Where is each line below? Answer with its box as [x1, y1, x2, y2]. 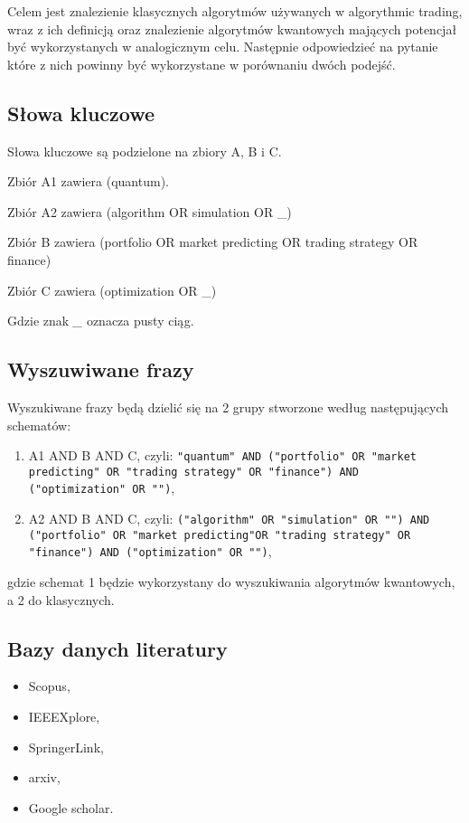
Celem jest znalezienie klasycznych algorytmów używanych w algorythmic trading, [7, 2, 463, 20]
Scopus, [28, 676, 70, 695]
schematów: [7, 415, 71, 434]
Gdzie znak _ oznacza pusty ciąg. [7, 311, 194, 330]
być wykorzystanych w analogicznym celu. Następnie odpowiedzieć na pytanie [7, 37, 438, 56]
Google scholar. [28, 798, 114, 817]
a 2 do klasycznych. [7, 590, 115, 609]
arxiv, [28, 768, 61, 787]
